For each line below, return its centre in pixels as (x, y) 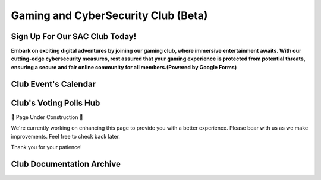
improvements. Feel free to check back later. (65, 136)
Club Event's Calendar (53, 84)
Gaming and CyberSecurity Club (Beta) (109, 15)
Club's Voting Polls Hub (56, 103)
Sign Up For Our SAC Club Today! (74, 36)
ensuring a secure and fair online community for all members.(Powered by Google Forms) (124, 67)
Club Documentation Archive (66, 164)
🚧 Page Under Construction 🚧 (47, 117)
